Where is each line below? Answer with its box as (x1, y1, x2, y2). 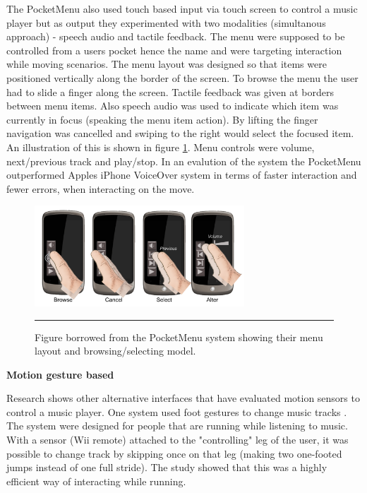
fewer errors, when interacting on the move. (6, 181, 195, 196)
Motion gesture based (6, 367, 114, 381)
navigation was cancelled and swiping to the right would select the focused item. (6, 126, 354, 141)
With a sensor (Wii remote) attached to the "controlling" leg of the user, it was (6, 432, 349, 447)
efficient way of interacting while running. (6, 473, 186, 488)
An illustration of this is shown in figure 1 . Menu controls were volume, (6, 139, 315, 154)
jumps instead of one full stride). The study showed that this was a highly (6, 460, 327, 475)
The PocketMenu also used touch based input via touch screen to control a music (6, 1, 358, 16)
